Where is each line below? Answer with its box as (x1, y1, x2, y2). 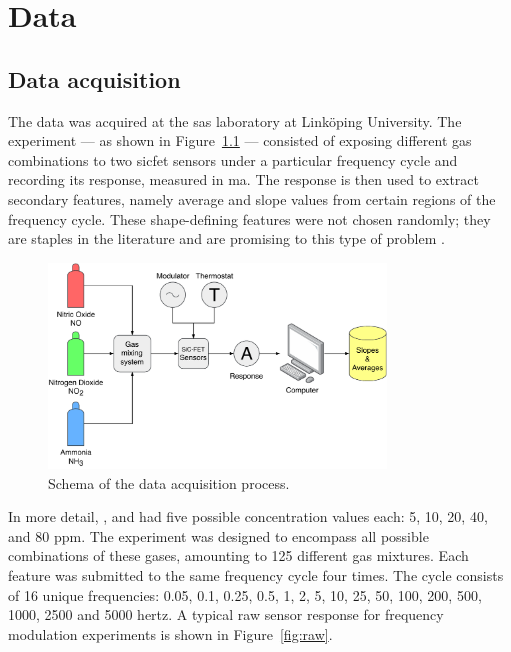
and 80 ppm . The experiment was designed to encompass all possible (8, 525, 429, 546)
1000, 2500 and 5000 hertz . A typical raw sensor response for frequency (8, 604, 444, 625)
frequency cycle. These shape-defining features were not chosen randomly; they (8, 208, 491, 229)
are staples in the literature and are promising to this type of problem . (8, 228, 445, 249)
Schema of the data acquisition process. (48, 472, 290, 493)
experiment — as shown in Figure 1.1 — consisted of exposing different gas (8, 130, 472, 151)
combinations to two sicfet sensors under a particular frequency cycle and (8, 149, 458, 170)
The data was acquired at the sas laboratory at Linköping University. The (8, 110, 462, 131)
